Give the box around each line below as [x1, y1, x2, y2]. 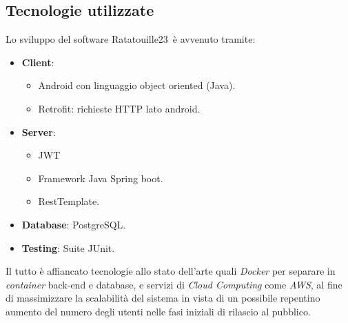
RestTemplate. [38, 194, 100, 208]
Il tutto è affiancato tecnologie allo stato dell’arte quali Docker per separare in [6, 264, 336, 278]
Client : [21, 55, 54, 69]
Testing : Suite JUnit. [21, 240, 115, 255]
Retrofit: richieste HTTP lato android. [38, 101, 201, 115]
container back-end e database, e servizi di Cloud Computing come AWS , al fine [6, 277, 342, 291]
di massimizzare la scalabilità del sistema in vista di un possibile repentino [6, 291, 320, 305]
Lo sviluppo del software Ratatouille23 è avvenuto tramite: [6, 32, 256, 46]
